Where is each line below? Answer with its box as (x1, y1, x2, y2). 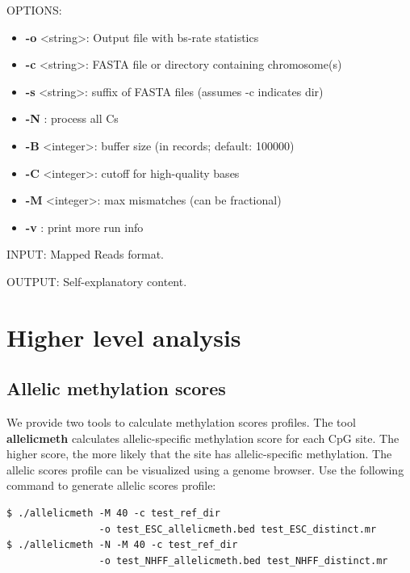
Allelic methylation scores (6, 376, 226, 401)
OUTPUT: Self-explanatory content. (6, 272, 187, 289)
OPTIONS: (6, 2, 62, 18)
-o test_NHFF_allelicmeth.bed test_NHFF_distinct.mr (98, 554, 388, 567)
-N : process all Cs (25, 110, 119, 127)
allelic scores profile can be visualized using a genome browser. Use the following (6, 461, 404, 478)
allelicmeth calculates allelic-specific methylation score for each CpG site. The (6, 429, 400, 446)
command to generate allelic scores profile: (6, 477, 216, 494)
